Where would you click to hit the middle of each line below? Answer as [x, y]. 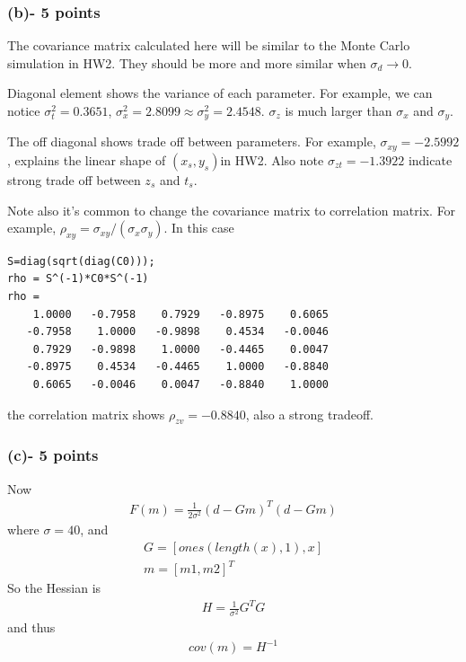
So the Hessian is [54, 588]
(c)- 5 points [53, 455]
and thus [31, 627]
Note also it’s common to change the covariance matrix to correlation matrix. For [232, 210]
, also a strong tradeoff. [309, 414]
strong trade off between [74, 179]
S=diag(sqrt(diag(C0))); [81, 261]
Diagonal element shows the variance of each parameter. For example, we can [220, 93]
